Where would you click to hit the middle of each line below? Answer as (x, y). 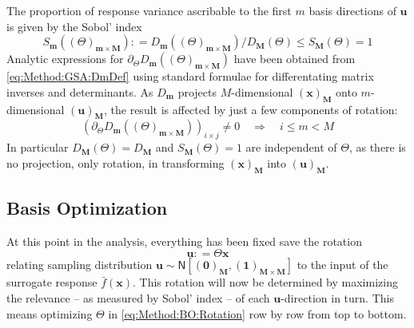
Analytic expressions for (65, 59)
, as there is (377, 147)
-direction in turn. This (337, 297)
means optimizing (50, 313)
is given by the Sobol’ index (74, 26)
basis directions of (352, 10)
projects (197, 91)
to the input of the (342, 265)
